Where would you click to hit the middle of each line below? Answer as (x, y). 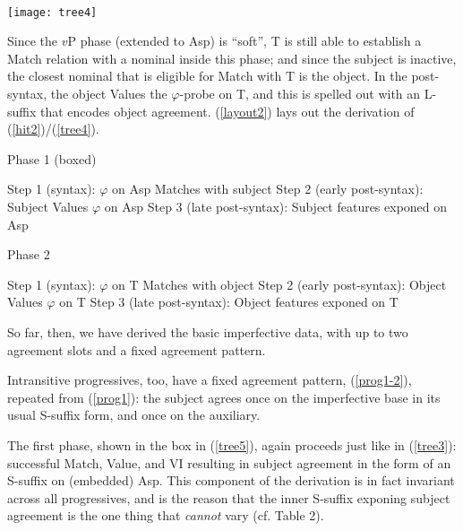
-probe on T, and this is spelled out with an (300, 94)
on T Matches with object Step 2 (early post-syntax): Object (279, 284)
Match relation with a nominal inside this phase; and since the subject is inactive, (232, 58)
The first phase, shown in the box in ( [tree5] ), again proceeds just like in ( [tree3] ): (232, 444)
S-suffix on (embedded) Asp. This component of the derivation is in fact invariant (231, 480)
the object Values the (109, 94)
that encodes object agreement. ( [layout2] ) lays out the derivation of (227, 111)
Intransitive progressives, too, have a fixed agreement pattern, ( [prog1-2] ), (210, 380)
